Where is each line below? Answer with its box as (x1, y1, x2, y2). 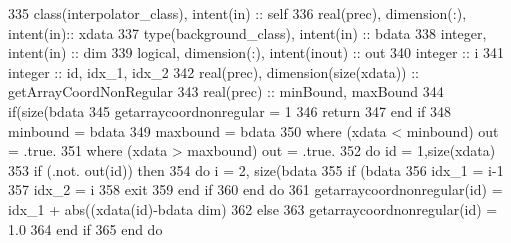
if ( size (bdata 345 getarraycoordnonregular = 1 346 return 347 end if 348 (8, 100, 451, 121)
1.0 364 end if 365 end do (8, 218, 163, 239)
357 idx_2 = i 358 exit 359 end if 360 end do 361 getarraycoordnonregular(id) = (8, 179, 503, 200)
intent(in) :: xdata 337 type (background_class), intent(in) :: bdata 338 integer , (8, 22, 487, 43)
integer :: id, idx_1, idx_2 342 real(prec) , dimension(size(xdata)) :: (8, 61, 420, 82)
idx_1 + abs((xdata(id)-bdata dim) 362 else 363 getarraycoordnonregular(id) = (8, 198, 498, 219)
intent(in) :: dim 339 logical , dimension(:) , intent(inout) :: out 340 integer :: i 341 (8, 42, 505, 63)
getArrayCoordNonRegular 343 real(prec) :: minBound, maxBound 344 (8, 81, 444, 102)
